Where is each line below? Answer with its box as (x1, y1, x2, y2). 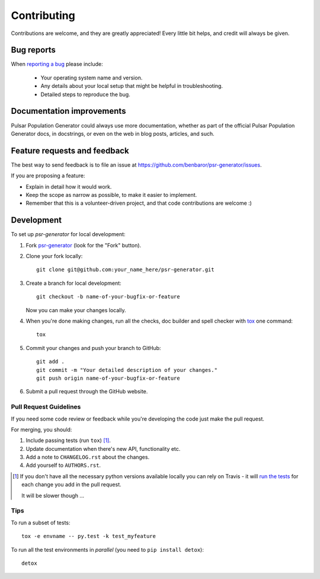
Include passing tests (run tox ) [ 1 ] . (25, 437, 111, 444)
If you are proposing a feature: (11, 172, 85, 179)
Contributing (11, 9, 75, 22)
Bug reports (11, 45, 56, 55)
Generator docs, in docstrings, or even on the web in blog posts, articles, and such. (11, 130, 215, 137)
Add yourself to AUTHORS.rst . (25, 462, 101, 469)
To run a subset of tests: (11, 519, 71, 526)
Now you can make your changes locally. (25, 306, 126, 314)
